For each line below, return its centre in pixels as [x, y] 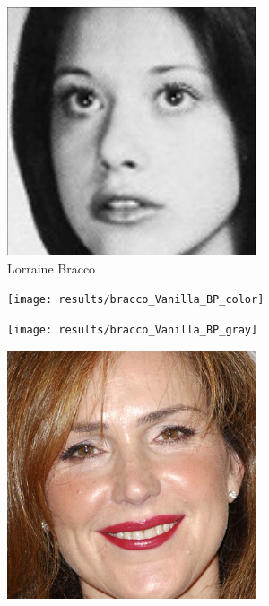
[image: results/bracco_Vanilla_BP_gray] [133, 329]
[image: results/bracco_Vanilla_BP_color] [136, 300]
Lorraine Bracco [52, 268]
